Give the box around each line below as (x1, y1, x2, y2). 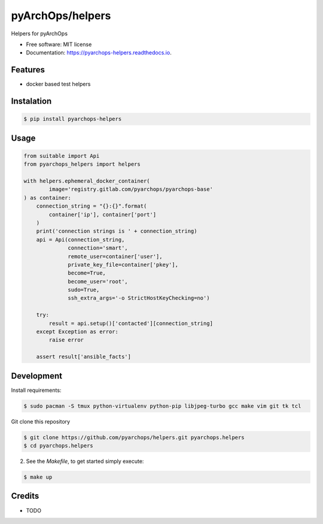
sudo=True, (68, 287, 100, 293)
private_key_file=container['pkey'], (68, 261, 179, 268)
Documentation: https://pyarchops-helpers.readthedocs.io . (26, 49, 172, 56)
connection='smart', (68, 245, 128, 251)
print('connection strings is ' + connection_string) (36, 228, 197, 234)
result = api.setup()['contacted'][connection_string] (48, 320, 214, 327)
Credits (11, 491, 39, 501)
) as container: (23, 194, 72, 201)
